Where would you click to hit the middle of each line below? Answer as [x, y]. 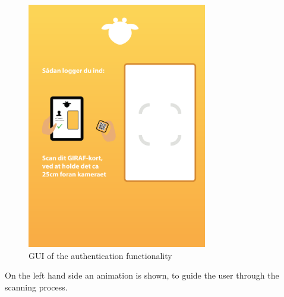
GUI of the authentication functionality [100, 255]
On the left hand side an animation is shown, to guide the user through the [142, 275]
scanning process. [36, 287]
